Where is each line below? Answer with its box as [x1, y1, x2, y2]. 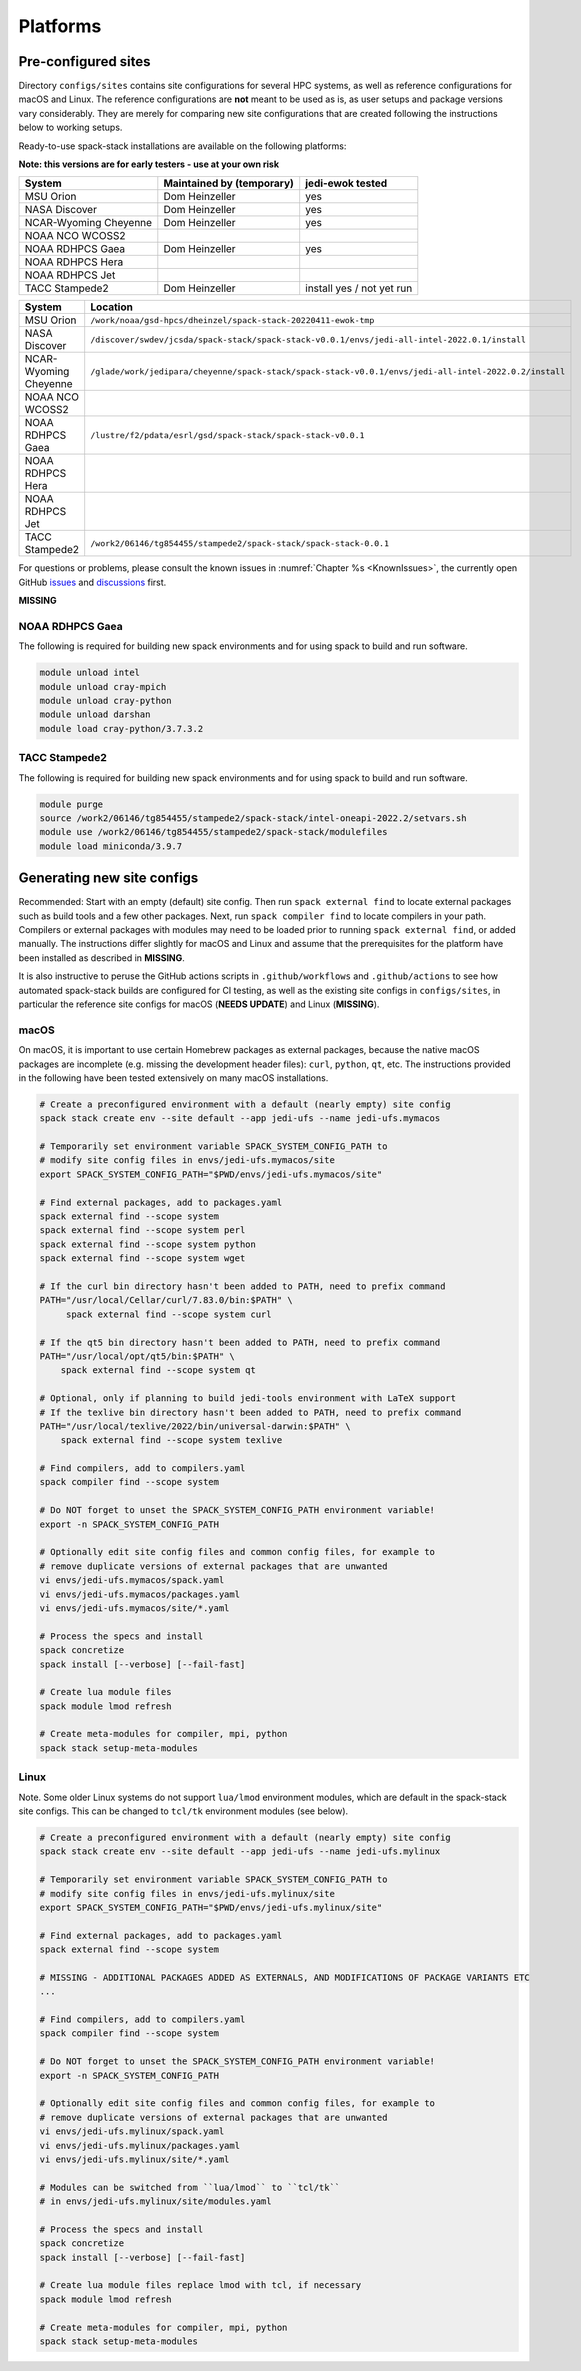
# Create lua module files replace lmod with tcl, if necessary [39, 2280, 362, 2291]
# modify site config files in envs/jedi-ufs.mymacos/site [39, 1155, 335, 1166]
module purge [39, 798, 104, 810]
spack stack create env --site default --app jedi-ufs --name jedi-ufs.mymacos [39, 1113, 441, 1124]
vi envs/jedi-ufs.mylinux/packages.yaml [39, 2140, 240, 2151]
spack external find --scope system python [39, 1238, 257, 1250]
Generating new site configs [18, 870, 199, 887]
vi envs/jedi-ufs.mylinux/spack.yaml [39, 2126, 225, 2137]
